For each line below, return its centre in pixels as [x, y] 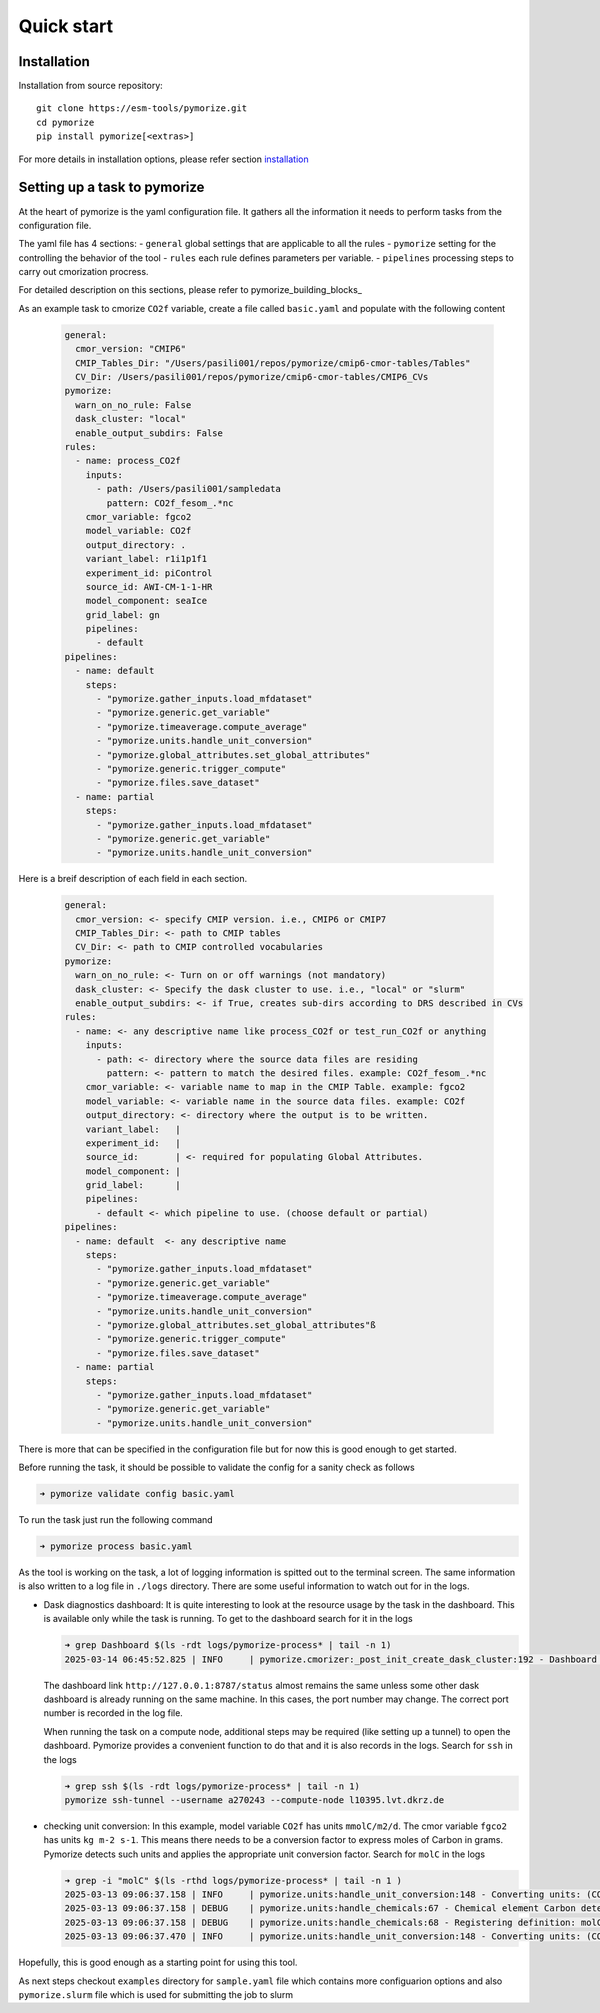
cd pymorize [65, 122]
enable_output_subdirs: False [149, 433]
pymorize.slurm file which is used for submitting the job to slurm [156, 1994]
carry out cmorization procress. [83, 272]
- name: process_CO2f [128, 461]
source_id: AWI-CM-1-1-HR [149, 586]
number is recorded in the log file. [113, 1713]
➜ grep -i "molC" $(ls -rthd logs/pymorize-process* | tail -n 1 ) [233, 1880]
